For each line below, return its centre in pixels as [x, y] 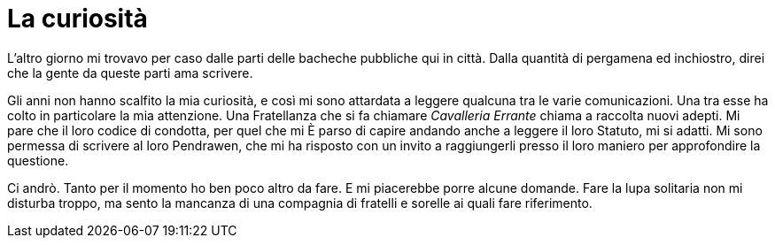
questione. [38, 160]
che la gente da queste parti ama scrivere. [130, 73]
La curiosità [77, 19]
